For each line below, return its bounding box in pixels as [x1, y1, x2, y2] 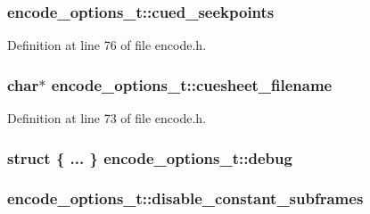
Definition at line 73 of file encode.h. [7, 109, 207, 128]
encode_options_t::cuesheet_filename [51, 73, 333, 95]
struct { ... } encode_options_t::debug [7, 146, 292, 169]
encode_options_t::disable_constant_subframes [7, 187, 364, 210]
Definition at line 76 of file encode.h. [7, 36, 207, 54]
